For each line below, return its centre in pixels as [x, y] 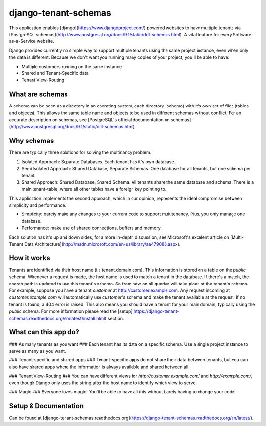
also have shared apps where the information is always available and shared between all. [99, 367]
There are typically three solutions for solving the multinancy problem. [80, 152]
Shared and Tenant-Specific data [55, 73]
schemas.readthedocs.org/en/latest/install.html [57, 318]
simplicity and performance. [38, 205]
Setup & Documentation [46, 406]
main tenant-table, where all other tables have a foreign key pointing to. [94, 189]
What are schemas [39, 94]
